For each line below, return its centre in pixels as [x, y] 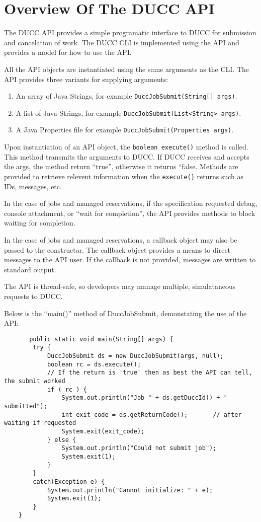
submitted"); [26, 406]
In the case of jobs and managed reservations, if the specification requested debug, [131, 203]
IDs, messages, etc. [33, 186]
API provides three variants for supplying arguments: [86, 79]
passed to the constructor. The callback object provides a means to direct [117, 249]
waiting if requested [40, 423]
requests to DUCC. [33, 296]
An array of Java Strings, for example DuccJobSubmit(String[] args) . [126, 96]
